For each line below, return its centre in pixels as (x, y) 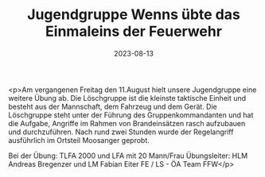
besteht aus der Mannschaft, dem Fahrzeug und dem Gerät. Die (113, 106)
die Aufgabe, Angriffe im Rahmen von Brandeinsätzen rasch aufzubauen (127, 123)
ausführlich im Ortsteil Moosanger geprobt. (79, 140)
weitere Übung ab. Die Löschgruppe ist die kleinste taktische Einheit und (127, 98)
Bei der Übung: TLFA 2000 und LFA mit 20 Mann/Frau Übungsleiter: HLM (128, 156)
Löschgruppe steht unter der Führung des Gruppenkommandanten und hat (131, 115)
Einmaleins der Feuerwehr (134, 31)
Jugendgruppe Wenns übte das (134, 15)
